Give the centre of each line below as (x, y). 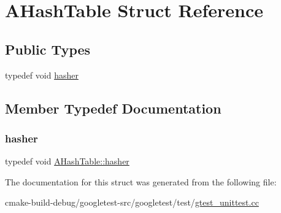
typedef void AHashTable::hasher (67, 161)
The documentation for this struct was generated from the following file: (141, 181)
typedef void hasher (42, 75)
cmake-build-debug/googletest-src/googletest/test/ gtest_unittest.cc (132, 202)
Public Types (48, 49)
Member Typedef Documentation (113, 108)
